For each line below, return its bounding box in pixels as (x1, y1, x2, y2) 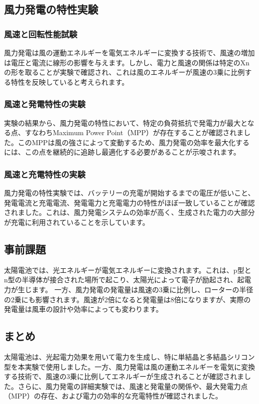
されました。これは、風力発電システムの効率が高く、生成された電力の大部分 (4, 207, 255, 217)
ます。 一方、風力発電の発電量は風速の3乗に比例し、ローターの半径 (31, 284, 254, 294)
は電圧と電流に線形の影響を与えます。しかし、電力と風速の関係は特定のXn (4, 57, 250, 67)
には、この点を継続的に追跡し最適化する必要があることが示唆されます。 (4, 147, 241, 157)
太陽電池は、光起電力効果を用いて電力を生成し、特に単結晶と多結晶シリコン (4, 351, 255, 362)
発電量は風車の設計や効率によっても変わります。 (4, 304, 163, 314)
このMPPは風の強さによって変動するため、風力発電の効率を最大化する (17, 137, 250, 147)
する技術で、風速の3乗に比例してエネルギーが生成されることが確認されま (4, 371, 245, 382)
